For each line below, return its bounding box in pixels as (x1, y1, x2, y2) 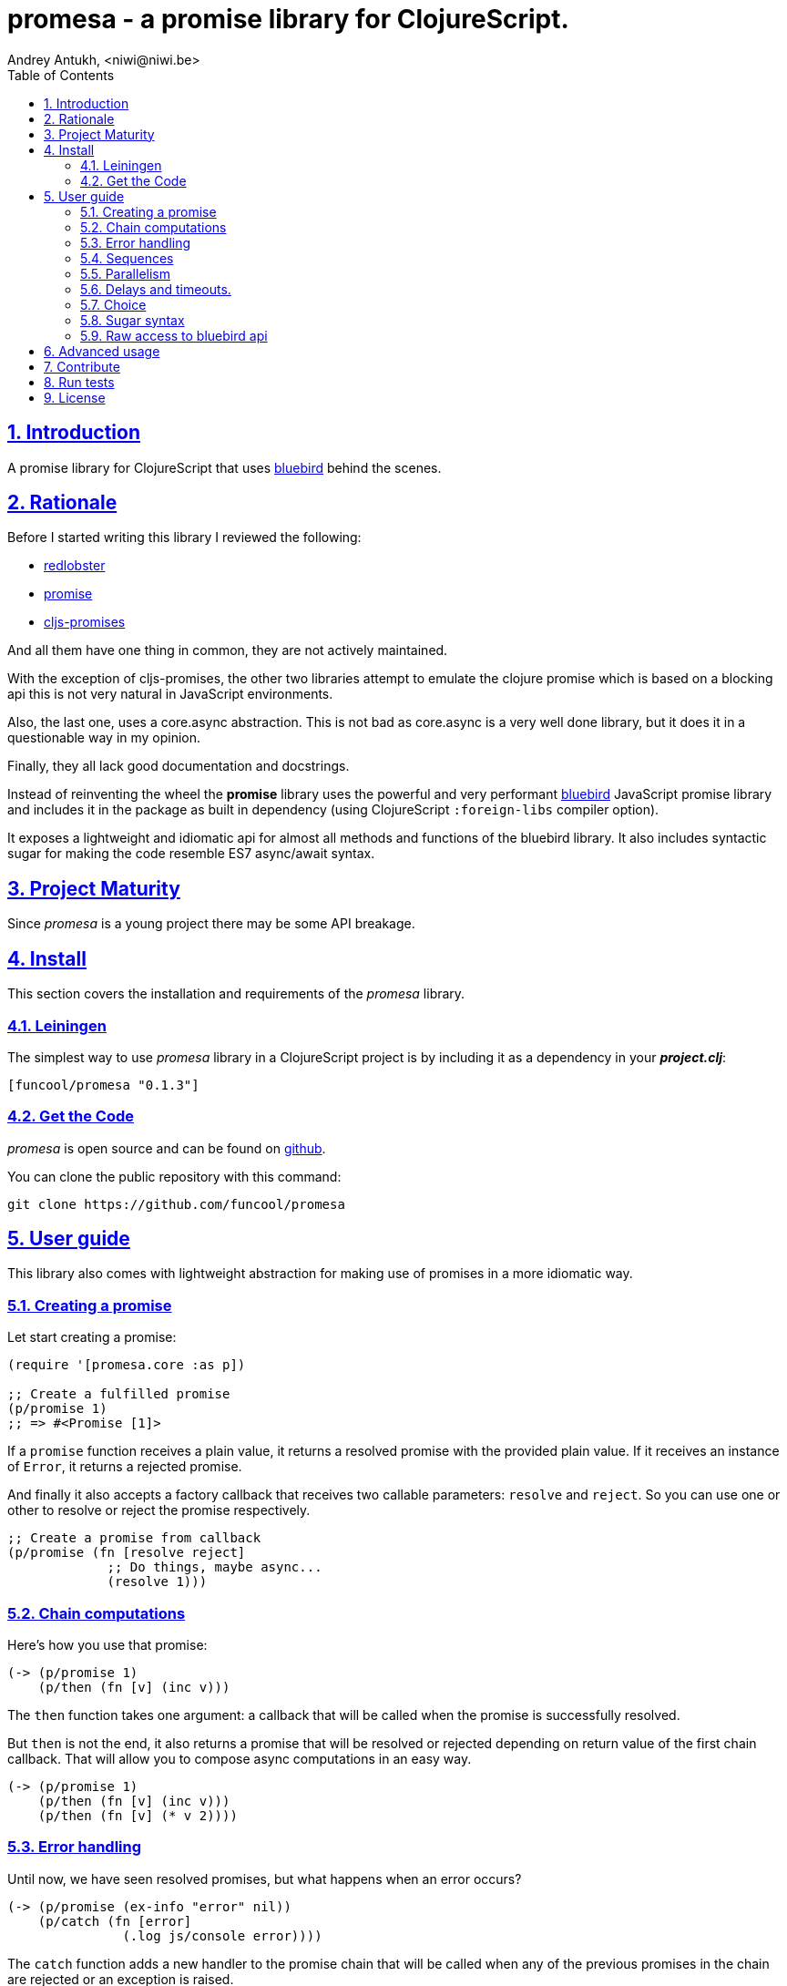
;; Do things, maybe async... (107, 1560, 322, 1575)
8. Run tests (44, 374, 115, 390)
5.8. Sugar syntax (80, 312, 185, 328)
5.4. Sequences (80, 250, 174, 266)
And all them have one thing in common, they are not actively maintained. (7, 642, 448, 659)
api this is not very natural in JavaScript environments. (7, 686, 333, 702)
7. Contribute (44, 358, 120, 374)
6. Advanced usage (44, 343, 160, 359)
